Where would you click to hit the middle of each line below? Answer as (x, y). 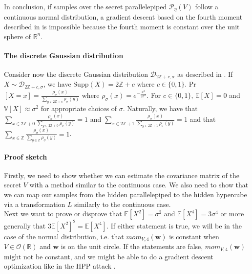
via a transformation (35, 204)
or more (232, 214)
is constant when (194, 236)
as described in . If (205, 74)
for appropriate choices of (79, 108)
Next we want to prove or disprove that (63, 214)
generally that (25, 225)
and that (203, 119)
